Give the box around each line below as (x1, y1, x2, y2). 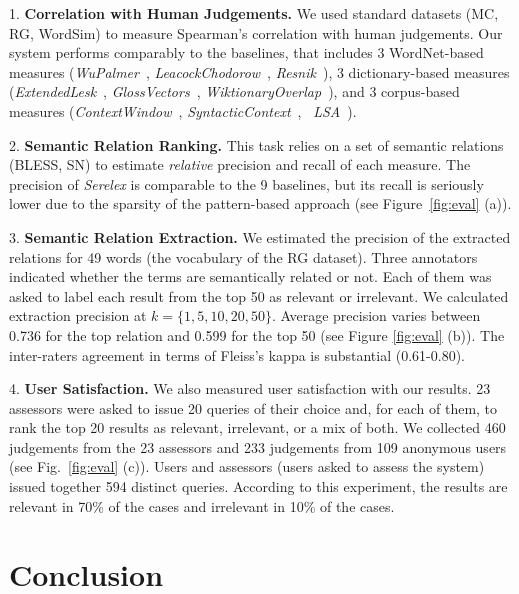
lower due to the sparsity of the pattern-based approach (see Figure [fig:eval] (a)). (9, 193, 512, 214)
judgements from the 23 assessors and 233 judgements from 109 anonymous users (9, 436, 507, 457)
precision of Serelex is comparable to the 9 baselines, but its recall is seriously (9, 173, 484, 194)
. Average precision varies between (272, 305, 481, 326)
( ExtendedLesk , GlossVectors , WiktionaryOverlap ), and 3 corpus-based (9, 81, 460, 102)
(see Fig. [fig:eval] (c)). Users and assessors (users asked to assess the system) (9, 456, 485, 477)
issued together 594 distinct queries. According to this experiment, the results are (9, 476, 508, 497)
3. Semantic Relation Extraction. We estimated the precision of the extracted (9, 226, 511, 247)
